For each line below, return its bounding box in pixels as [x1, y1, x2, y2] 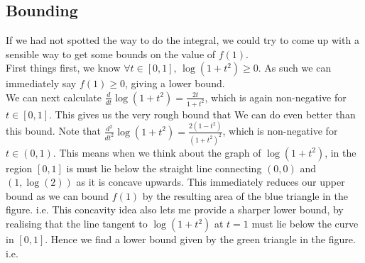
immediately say [6, 76, 77, 91]
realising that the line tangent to [6, 216, 148, 231]
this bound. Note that [6, 123, 101, 138]
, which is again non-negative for [205, 89, 347, 104]
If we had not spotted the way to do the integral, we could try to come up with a [6, 33, 359, 47]
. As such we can [258, 60, 332, 75]
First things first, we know [6, 60, 121, 75]
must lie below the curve [251, 216, 359, 231]
